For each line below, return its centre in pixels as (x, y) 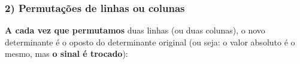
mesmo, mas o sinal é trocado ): (66, 54)
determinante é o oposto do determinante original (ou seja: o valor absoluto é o (150, 42)
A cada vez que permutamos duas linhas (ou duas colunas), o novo (135, 30)
